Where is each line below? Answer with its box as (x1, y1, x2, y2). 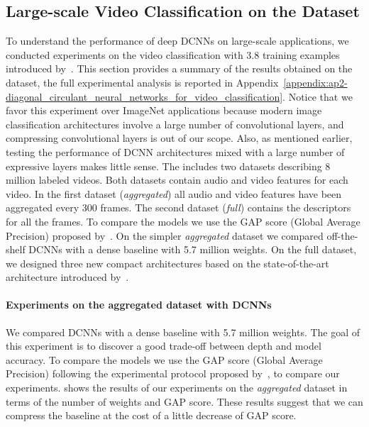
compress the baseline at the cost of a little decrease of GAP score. (6, 408, 297, 423)
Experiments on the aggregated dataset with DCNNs (6, 297, 272, 312)
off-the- (326, 228, 358, 243)
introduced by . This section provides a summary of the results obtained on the (6, 61, 353, 76)
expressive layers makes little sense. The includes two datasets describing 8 (6, 158, 331, 173)
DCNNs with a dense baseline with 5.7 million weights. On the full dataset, (28, 242, 357, 257)
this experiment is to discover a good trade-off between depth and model (6, 338, 321, 353)
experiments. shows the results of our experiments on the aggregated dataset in (6, 380, 348, 395)
